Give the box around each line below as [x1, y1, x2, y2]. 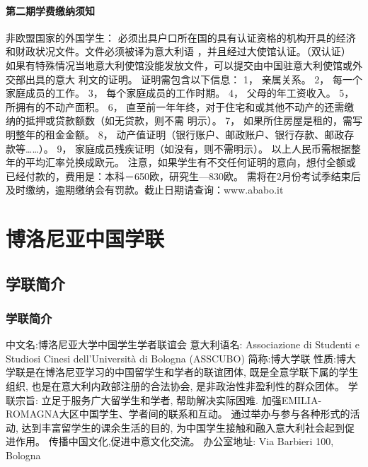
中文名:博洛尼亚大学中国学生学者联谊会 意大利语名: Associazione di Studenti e [6, 337, 360, 352]
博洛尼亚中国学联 [6, 224, 165, 253]
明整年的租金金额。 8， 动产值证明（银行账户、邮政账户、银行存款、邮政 [6, 126, 345, 141]
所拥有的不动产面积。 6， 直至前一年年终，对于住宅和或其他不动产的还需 [6, 99, 345, 114]
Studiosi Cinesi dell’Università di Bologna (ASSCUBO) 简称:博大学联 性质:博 [6, 350, 346, 365]
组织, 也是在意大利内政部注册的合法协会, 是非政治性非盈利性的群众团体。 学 [6, 379, 358, 394]
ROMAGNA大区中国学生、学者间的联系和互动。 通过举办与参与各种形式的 [6, 406, 350, 421]
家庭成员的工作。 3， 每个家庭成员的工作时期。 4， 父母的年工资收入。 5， [6, 85, 355, 100]
